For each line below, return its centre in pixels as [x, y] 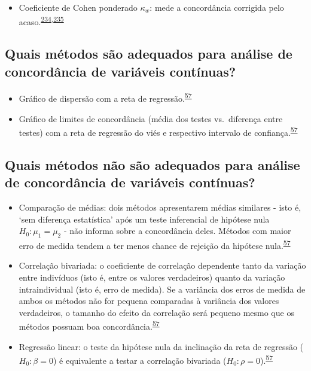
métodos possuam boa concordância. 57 [89, 325]
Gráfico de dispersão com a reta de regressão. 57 [105, 98]
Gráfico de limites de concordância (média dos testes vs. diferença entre [151, 118]
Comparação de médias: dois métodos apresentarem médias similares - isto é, [160, 207]
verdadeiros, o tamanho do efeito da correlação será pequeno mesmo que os [156, 312]
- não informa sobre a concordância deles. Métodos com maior [177, 231]
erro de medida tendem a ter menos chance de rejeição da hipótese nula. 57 [155, 244]
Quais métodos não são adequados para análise [153, 164]
